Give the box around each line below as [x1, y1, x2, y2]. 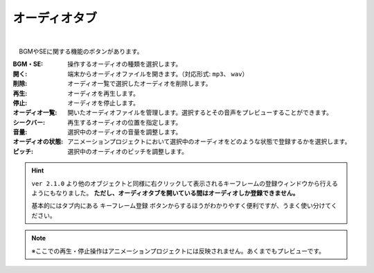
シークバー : [12, 118, 45, 126]
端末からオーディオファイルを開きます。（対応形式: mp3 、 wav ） [67, 69, 249, 78]
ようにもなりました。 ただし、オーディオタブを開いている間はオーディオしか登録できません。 [31, 189, 299, 197]
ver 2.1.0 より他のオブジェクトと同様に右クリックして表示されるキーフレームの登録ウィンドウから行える [31, 179, 339, 187]
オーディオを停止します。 [67, 98, 140, 107]
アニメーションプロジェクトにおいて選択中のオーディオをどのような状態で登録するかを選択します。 [67, 137, 351, 146]
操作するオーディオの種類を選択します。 [67, 60, 182, 69]
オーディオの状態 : [12, 137, 64, 146]
